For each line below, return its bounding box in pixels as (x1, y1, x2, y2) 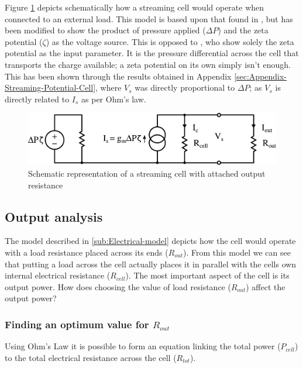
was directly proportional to (135, 81, 235, 94)
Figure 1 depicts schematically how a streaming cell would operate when (5, 1, 264, 13)
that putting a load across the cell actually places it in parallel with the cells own (5, 257, 297, 270)
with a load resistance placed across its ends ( (5, 246, 168, 259)
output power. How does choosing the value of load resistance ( (5, 280, 231, 293)
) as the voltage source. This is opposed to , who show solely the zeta (46, 35, 294, 47)
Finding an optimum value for (5, 317, 149, 331)
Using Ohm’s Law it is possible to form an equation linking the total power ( (5, 340, 281, 352)
